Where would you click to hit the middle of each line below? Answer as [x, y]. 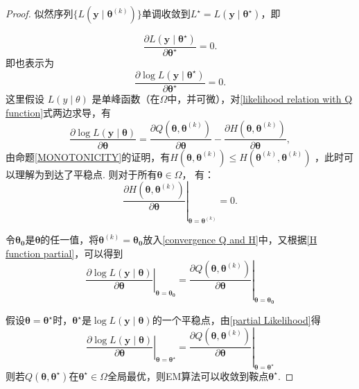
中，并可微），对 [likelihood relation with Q [260, 99]
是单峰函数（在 [126, 99]
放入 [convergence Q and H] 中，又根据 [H [230, 239]
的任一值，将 [70, 239]
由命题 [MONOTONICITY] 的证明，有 [88, 156]
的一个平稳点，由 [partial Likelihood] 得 [236, 320]
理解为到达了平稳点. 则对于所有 [86, 174]
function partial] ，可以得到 [64, 253]
